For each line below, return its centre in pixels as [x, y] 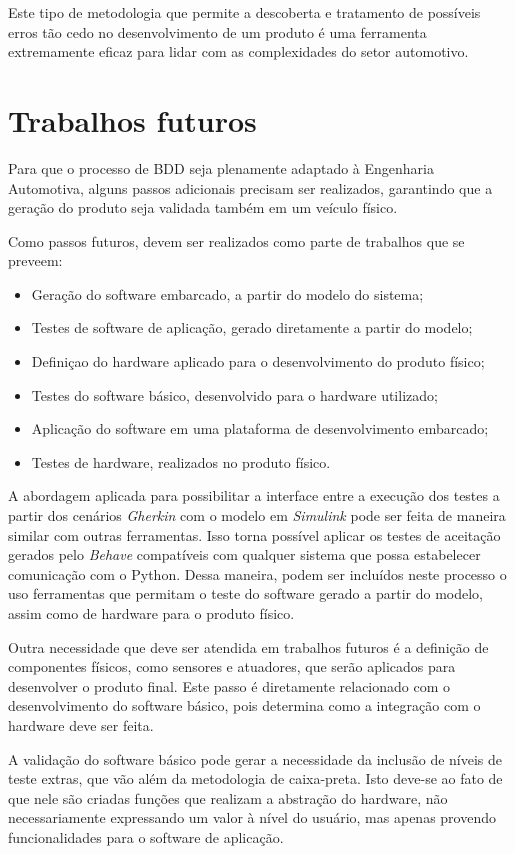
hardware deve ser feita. [81, 724]
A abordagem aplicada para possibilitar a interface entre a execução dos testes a [254, 495]
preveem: [35, 260]
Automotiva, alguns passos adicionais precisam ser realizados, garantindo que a [250, 187]
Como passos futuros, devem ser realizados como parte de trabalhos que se [236, 240]
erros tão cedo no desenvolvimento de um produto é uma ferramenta [217, 31]
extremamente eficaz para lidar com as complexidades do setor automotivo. [238, 51]
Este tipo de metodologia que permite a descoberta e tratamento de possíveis [244, 12]
